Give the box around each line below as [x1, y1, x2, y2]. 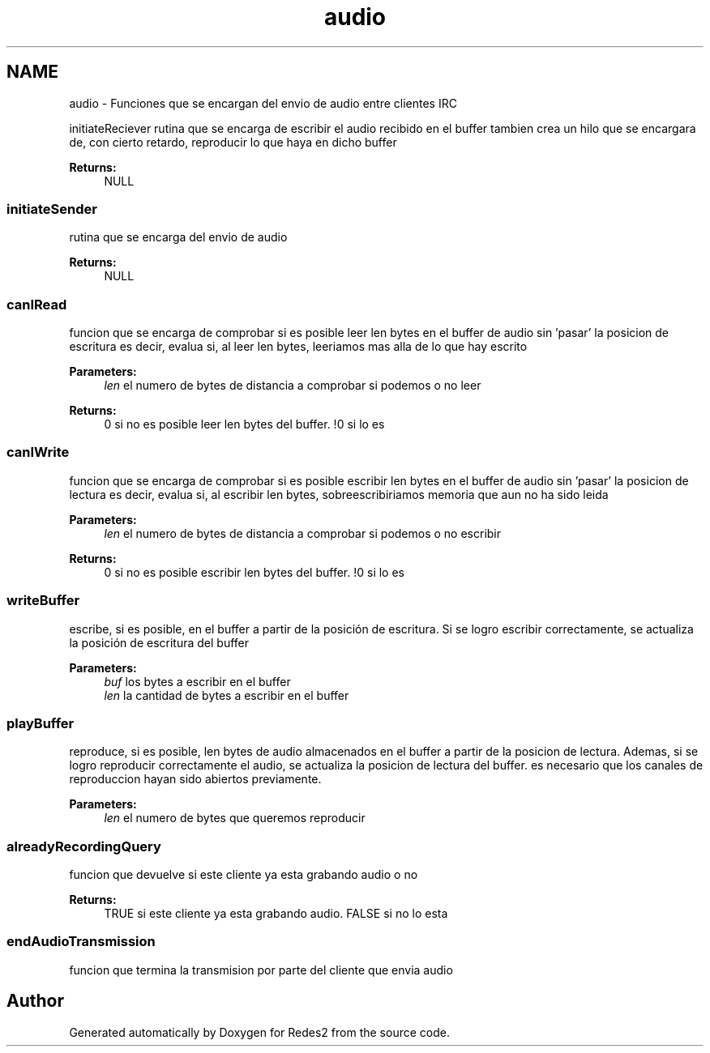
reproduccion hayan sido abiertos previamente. [69, 772, 322, 787]
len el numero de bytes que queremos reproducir [104, 811, 366, 825]
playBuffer [6, 714, 75, 731]
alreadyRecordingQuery [6, 838, 161, 855]
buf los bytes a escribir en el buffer [104, 674, 291, 688]
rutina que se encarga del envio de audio [69, 230, 288, 245]
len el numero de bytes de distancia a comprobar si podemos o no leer [104, 378, 481, 393]
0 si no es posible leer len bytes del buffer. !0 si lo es [104, 417, 385, 432]
